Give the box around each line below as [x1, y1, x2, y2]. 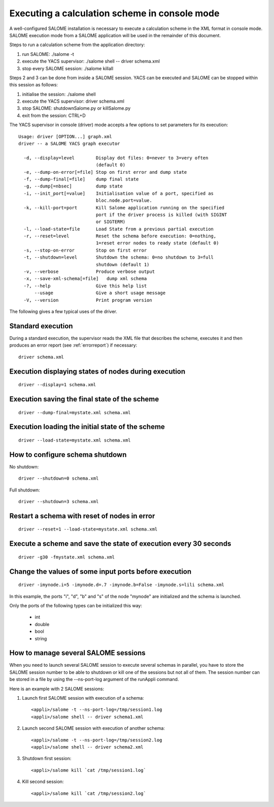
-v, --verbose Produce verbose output [23, 269, 155, 274]
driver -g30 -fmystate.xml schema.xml [18, 554, 115, 560]
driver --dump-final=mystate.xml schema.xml [18, 410, 131, 415]
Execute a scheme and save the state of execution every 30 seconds [9, 539, 231, 548]
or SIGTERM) [95, 219, 126, 225]
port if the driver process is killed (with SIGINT [95, 211, 227, 218]
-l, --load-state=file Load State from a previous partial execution [23, 226, 214, 232]
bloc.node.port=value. [95, 198, 152, 203]
